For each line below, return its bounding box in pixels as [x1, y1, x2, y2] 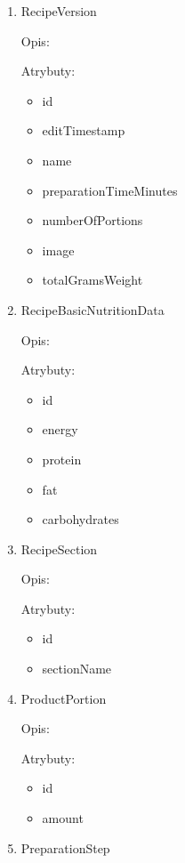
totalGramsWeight [42, 270, 143, 289]
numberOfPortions [42, 211, 143, 230]
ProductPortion [20, 689, 107, 707]
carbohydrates [42, 510, 119, 528]
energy [42, 420, 78, 439]
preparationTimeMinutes [42, 181, 178, 199]
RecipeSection [20, 539, 98, 558]
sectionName [42, 659, 112, 678]
